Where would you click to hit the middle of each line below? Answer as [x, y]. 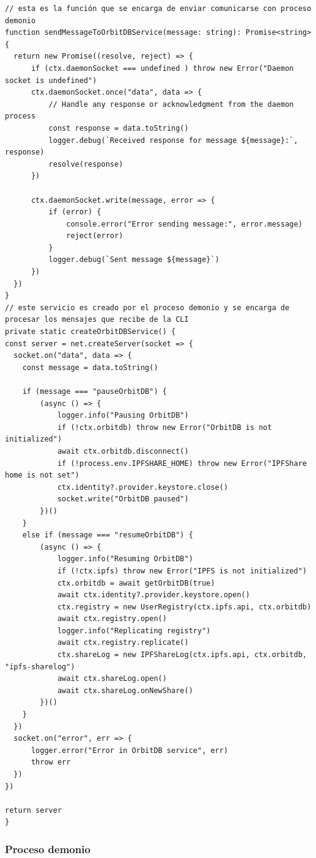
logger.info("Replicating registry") [134, 631]
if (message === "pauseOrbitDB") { [94, 391]
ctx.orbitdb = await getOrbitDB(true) [136, 583]
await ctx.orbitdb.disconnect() [123, 451]
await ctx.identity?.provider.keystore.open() [153, 595]
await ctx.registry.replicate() [123, 643]
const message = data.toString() [90, 367]
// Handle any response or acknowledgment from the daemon [171, 104]
